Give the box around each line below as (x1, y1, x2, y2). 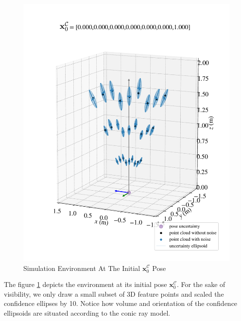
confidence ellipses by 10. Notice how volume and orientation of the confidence (4, 298, 238, 308)
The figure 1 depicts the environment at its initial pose (4, 279, 167, 289)
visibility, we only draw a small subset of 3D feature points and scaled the (4, 288, 224, 299)
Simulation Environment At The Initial (23, 263, 140, 273)
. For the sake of (176, 279, 225, 289)
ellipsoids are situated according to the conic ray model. (4, 307, 171, 318)
